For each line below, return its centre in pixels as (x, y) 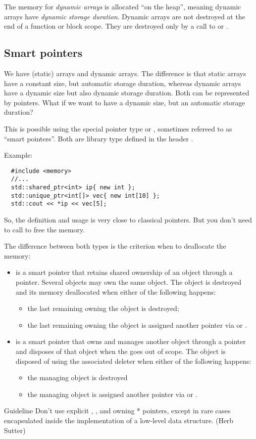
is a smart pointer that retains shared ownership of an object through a (124, 272)
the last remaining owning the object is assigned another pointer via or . (137, 325)
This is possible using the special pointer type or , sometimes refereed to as (118, 128)
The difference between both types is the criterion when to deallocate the (115, 246)
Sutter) (15, 430)
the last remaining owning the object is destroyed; (103, 308)
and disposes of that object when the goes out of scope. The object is (121, 351)
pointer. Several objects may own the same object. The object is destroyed (128, 282)
